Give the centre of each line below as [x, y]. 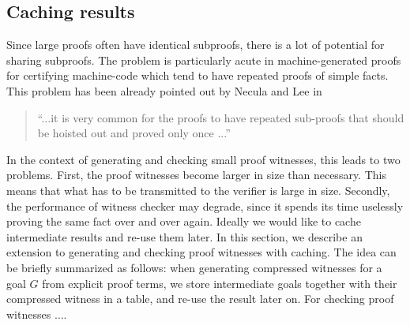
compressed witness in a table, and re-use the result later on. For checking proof [200, 299]
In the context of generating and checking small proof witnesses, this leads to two [203, 159]
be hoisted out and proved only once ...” [134, 133]
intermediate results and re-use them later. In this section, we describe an [184, 236]
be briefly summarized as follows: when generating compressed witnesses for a [194, 267]
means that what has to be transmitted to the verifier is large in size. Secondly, [198, 190]
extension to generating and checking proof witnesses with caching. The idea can [201, 252]
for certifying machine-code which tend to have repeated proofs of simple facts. [197, 75]
